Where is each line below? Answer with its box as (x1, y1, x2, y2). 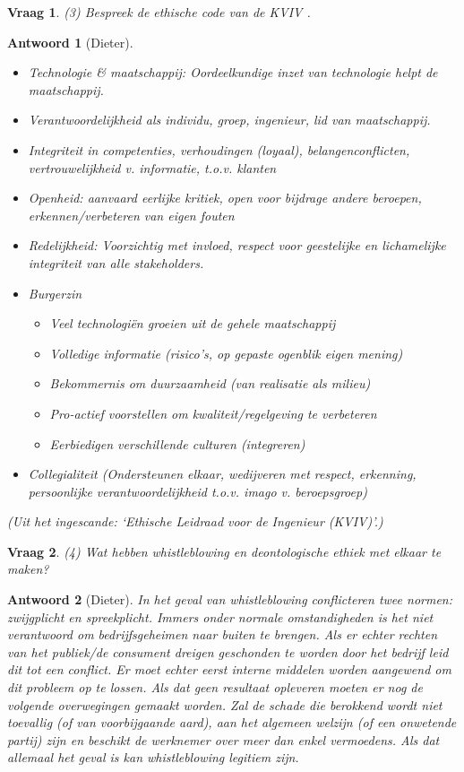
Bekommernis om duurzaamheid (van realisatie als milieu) (49, 374, 371, 393)
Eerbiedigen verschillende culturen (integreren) (49, 434, 305, 453)
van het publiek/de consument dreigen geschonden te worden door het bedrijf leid (7, 642, 449, 661)
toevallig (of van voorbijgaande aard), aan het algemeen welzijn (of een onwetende (7, 713, 457, 732)
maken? (7, 559, 49, 578)
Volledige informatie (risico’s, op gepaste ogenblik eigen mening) (49, 343, 403, 362)
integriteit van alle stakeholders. (28, 253, 204, 272)
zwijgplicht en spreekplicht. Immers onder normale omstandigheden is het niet (7, 607, 434, 626)
